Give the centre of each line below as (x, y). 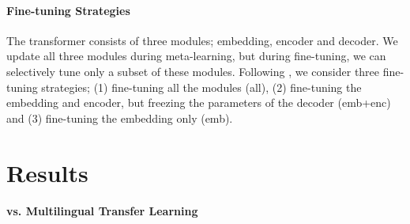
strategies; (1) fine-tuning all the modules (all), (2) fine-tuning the (201, 87)
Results (47, 172)
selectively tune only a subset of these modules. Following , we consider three (193, 71)
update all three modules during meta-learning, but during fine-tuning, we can (196, 56)
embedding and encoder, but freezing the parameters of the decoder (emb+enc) (199, 103)
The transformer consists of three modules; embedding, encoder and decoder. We (202, 40)
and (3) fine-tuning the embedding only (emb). (120, 118)
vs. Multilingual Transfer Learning (102, 211)
